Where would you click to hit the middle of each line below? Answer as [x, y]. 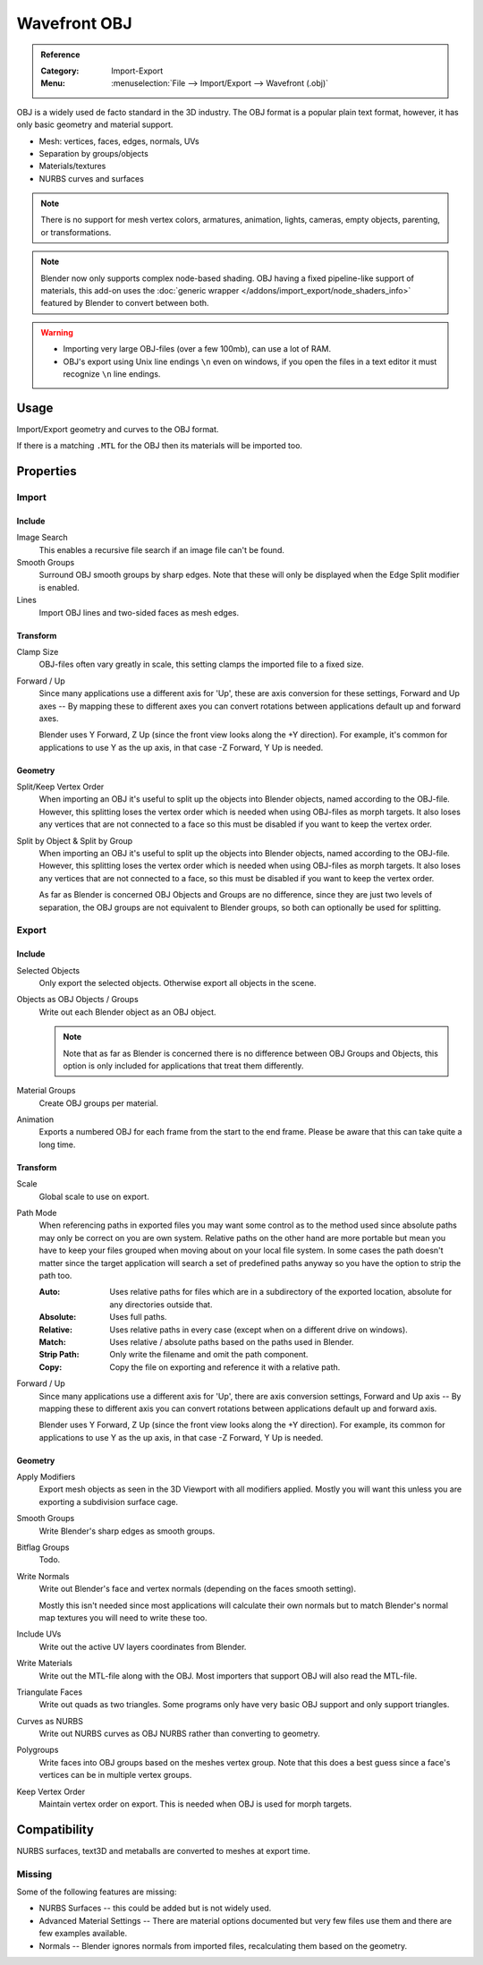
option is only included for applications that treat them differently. [183, 1066]
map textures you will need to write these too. [123, 1617]
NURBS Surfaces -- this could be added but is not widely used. [155, 1908]
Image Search [42, 538]
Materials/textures [72, 166]
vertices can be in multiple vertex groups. [115, 1775]
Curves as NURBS [50, 1721]
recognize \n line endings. [112, 374]
